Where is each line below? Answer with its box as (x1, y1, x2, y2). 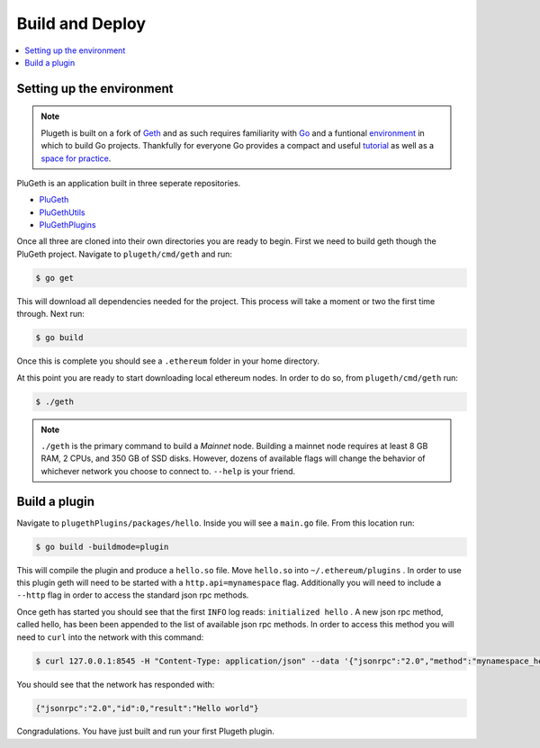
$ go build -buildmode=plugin (35, 541, 169, 552)
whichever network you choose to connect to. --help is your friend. (40, 465, 296, 476)
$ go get (35, 273, 75, 283)
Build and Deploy (16, 14, 147, 33)
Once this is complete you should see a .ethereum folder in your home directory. (16, 356, 319, 366)
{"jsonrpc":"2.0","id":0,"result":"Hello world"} (35, 703, 259, 713)
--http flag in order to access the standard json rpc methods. (16, 590, 249, 600)
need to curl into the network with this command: (16, 631, 204, 643)
